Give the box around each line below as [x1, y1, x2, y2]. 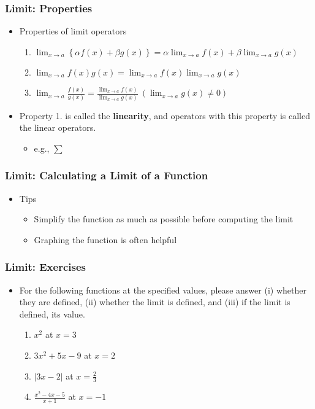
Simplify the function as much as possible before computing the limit [34, 212, 294, 225]
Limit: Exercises [5, 259, 86, 275]
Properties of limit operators [19, 25, 127, 37]
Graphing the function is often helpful [34, 233, 177, 246]
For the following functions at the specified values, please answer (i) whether [19, 283, 306, 296]
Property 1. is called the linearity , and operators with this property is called [19, 109, 311, 122]
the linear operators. [19, 121, 96, 134]
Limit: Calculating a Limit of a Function [5, 168, 208, 183]
